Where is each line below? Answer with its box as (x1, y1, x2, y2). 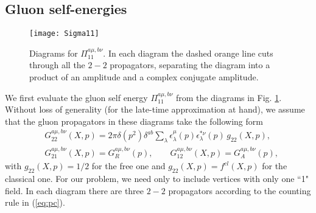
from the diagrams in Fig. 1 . (176, 91, 282, 103)
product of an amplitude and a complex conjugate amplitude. (29, 71, 259, 83)
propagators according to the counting (168, 184, 311, 197)
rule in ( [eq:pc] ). (5, 196, 65, 209)
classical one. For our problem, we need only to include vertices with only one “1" (5, 172, 309, 185)
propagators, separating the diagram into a (110, 58, 270, 71)
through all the (29, 58, 85, 71)
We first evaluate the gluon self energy (5, 91, 148, 103)
